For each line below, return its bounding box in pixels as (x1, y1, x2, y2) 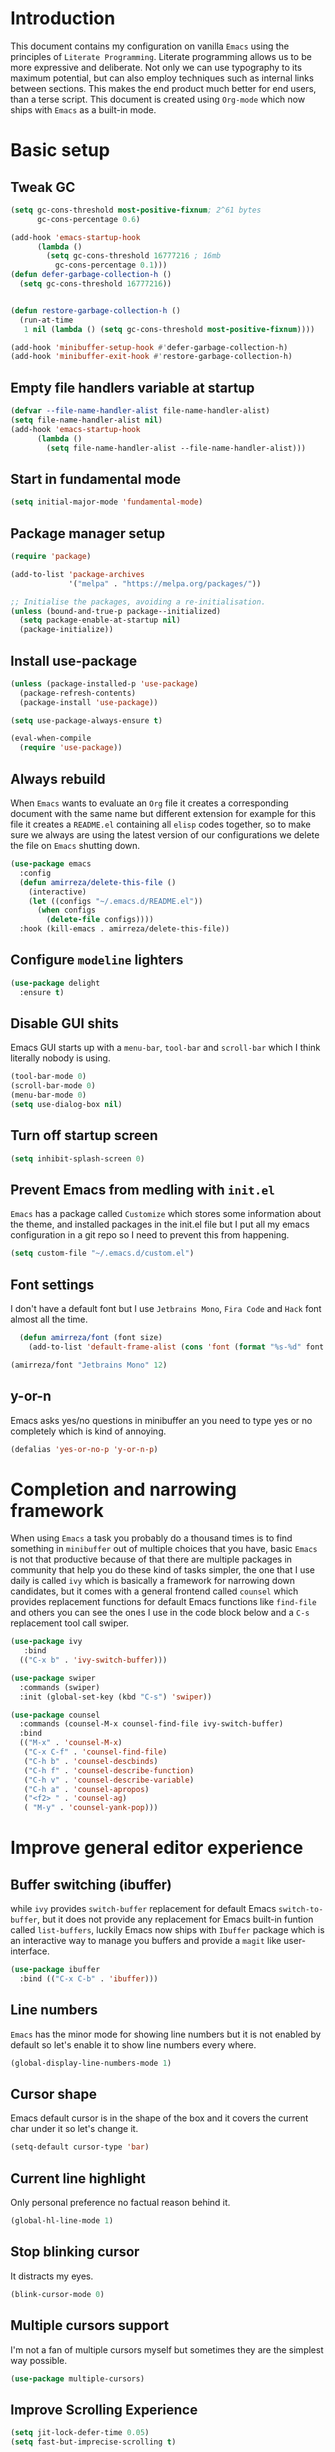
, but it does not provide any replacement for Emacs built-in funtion (36, 1913, 314, 1926)
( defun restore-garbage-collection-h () (10, 305, 182, 316)
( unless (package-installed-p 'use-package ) (10, 678, 199, 689)
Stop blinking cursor (10, 2243, 140, 2261)
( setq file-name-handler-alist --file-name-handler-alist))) (46, 443, 307, 453)
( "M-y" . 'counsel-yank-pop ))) (23, 1803, 159, 1813)
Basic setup (10, 139, 110, 162)
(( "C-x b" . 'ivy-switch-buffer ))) (19, 1655, 168, 1666)
